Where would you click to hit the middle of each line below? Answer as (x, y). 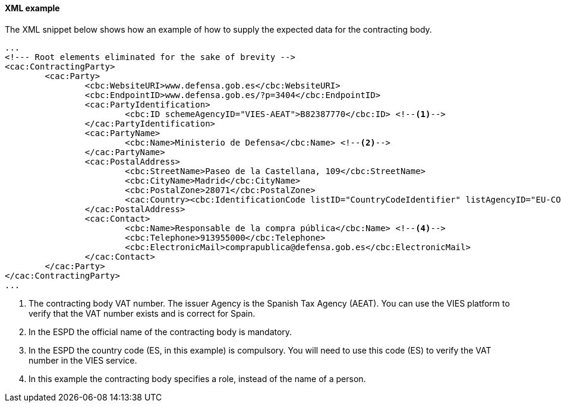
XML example (32, 8)
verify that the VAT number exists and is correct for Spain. (142, 313)
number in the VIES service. (83, 360)
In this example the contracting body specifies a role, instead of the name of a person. (197, 378)
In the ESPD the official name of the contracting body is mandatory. (160, 332)
